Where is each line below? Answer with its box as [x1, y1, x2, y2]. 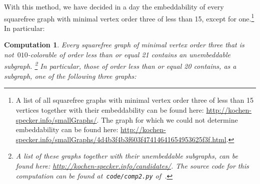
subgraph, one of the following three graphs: [4, 70, 136, 81]
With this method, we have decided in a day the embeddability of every [4, 1, 224, 11]
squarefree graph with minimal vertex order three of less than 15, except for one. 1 [4, 11, 254, 23]
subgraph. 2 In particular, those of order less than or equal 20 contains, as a [4, 59, 236, 71]
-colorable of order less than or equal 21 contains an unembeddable [27, 49, 230, 60]
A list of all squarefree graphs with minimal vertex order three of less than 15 [15, 95, 253, 105]
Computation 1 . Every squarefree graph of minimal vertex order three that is [4, 39, 244, 50]
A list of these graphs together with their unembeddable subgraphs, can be [15, 151, 238, 161]
